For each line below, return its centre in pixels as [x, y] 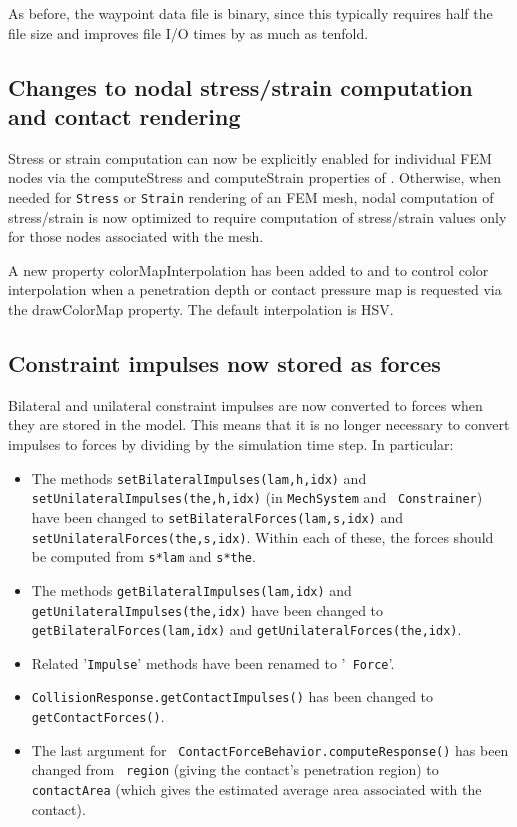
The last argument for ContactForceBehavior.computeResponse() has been [270, 749]
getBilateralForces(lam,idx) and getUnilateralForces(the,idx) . [246, 629]
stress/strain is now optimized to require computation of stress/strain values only [257, 216]
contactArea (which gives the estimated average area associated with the [256, 789]
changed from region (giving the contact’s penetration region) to [235, 769]
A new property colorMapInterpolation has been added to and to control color [248, 269]
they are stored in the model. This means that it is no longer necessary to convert [259, 424]
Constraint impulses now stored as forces [224, 362]
